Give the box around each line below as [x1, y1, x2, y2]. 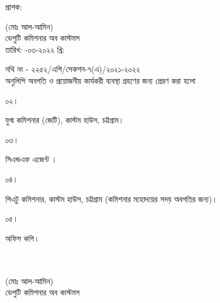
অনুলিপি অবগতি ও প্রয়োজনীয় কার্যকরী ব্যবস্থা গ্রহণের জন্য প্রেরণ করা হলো [5, 74, 195, 86]
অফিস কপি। [5, 231, 40, 244]
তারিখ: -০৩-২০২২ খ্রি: [5, 43, 65, 55]
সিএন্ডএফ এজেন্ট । [5, 153, 57, 165]
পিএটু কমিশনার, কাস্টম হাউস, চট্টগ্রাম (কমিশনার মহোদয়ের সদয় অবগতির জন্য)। [5, 192, 218, 205]
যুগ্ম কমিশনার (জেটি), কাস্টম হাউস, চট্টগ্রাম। [5, 114, 124, 126]
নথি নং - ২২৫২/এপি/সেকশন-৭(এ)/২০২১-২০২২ [5, 63, 140, 75]
